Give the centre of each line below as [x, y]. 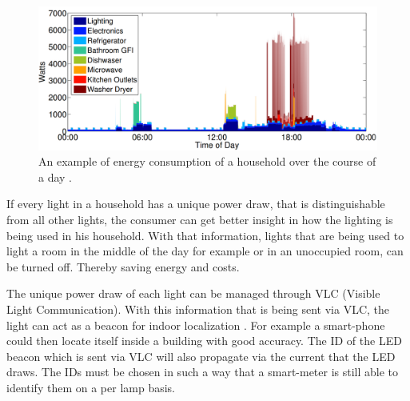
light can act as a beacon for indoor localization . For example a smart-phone [196, 325]
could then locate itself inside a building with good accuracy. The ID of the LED [204, 341]
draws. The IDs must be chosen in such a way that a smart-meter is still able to [203, 372]
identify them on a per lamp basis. [91, 388]
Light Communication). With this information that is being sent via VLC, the [198, 309]
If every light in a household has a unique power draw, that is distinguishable [196, 204]
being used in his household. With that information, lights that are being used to [205, 235]
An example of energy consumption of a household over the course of [207, 161]
